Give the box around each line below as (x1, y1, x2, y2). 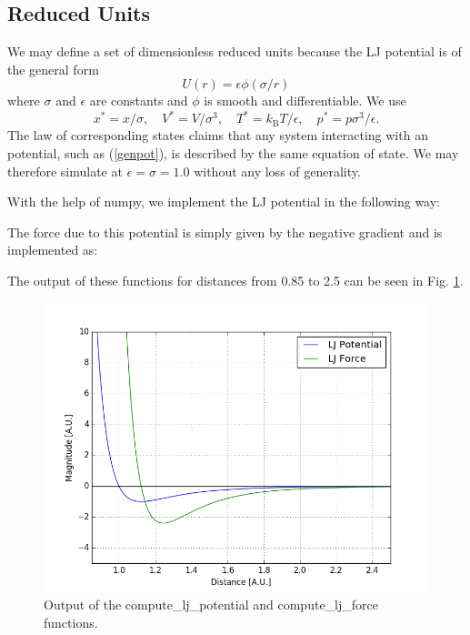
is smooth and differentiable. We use (204, 91, 406, 110)
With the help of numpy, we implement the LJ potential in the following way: (7, 192, 441, 211)
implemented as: (7, 240, 98, 259)
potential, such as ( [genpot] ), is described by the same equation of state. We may (7, 144, 459, 163)
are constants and (89, 91, 188, 110)
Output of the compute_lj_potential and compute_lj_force (44, 595, 378, 614)
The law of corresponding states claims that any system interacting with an (7, 126, 428, 145)
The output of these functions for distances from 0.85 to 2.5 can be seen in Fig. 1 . (7, 271, 464, 290)
